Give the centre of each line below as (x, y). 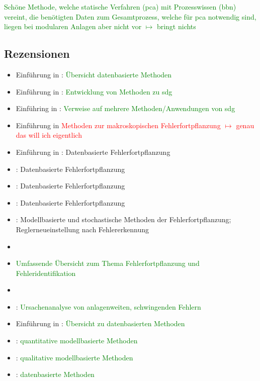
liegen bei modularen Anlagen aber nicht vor (73, 26)
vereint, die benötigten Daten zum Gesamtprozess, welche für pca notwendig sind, (130, 16)
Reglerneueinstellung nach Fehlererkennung (82, 229)
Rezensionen (37, 54)
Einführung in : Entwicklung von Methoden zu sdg (94, 91)
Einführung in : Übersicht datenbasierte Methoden (94, 74)
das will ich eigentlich (49, 135)
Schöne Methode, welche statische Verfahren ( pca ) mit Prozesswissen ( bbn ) (120, 7)
